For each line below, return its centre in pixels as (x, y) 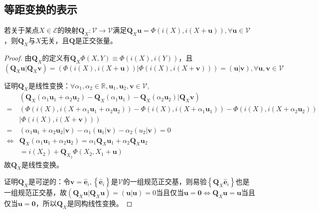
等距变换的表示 (41, 9)
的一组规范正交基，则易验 (165, 181)
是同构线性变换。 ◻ (100, 203)
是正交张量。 (96, 40)
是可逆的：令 (50, 181)
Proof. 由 (18, 57)
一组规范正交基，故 (35, 192)
